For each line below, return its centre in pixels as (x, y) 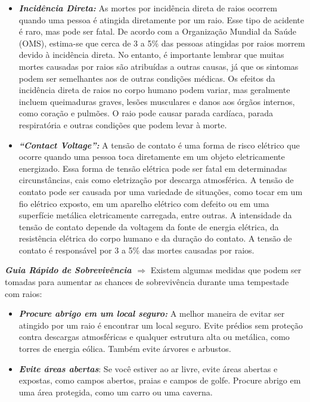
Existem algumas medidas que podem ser (226, 270)
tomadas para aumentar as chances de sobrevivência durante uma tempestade (147, 282)
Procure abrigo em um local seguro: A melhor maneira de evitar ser (152, 313)
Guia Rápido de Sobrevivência (68, 270)
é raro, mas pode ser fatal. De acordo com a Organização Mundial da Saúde (158, 31)
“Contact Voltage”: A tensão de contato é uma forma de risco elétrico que (159, 145)
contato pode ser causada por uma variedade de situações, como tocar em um (161, 191)
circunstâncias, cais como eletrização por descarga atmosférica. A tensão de (156, 180)
